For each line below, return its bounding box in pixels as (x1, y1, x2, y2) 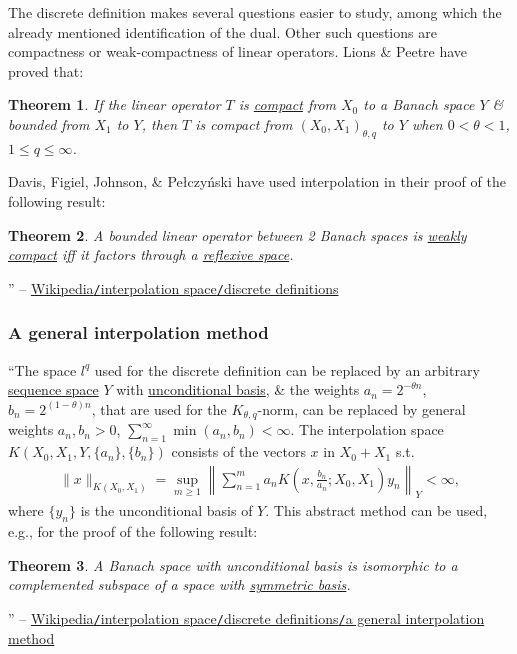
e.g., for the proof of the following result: (8, 521, 258, 542)
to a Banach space (363, 94, 475, 115)
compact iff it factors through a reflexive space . (8, 244, 294, 265)
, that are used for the (91, 398, 227, 419)
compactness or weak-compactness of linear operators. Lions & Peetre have (8, 41, 468, 62)
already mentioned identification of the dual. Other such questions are (8, 21, 437, 42)
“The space (8, 359, 77, 380)
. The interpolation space (290, 419, 444, 440)
